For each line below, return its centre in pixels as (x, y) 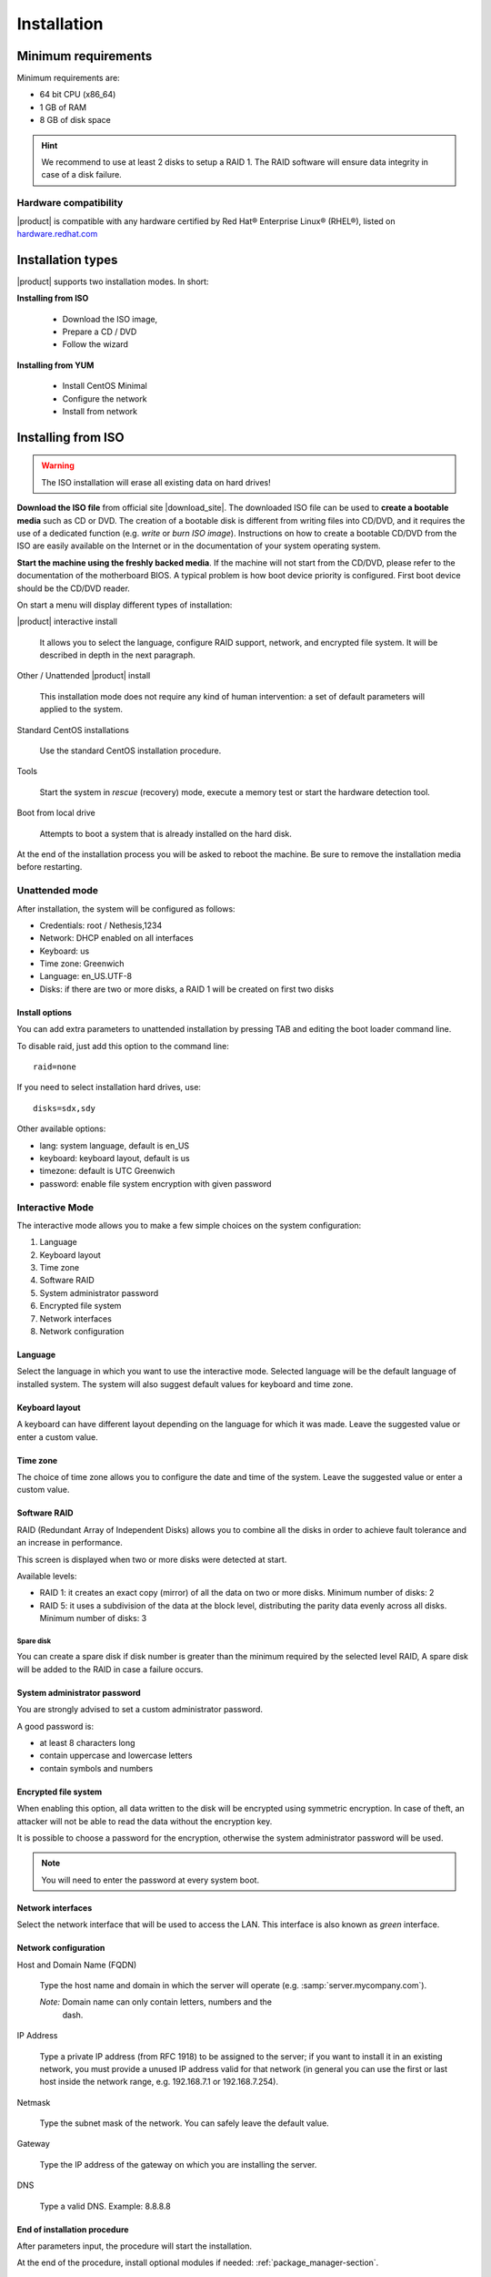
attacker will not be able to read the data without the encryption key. (145, 1821)
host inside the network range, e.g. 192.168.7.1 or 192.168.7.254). (159, 2082)
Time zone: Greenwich (82, 964)
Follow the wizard (95, 344)
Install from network (100, 411)
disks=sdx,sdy (64, 1108)
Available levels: (47, 1576)
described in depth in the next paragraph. (117, 655)
